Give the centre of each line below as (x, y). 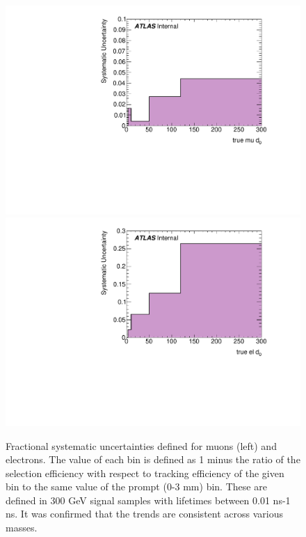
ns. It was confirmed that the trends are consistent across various (144, 514)
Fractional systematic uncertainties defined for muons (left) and (141, 445)
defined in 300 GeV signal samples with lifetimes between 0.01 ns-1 (148, 500)
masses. (22, 528)
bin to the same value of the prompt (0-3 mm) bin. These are (136, 487)
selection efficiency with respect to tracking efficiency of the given (145, 473)
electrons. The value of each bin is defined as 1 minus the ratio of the (153, 459)
